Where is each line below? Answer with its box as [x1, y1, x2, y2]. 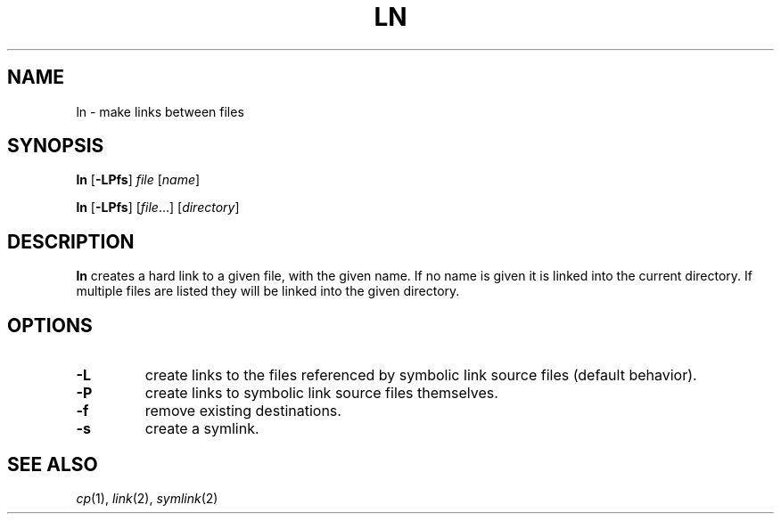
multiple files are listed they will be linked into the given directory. [76, 283, 460, 299]
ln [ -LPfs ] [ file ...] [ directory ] [76, 199, 240, 216]
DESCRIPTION [7, 230, 135, 253]
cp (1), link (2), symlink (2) [76, 490, 218, 506]
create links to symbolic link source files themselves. [144, 384, 498, 403]
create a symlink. [144, 419, 259, 438]
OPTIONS [7, 313, 93, 337]
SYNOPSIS [7, 134, 104, 158]
